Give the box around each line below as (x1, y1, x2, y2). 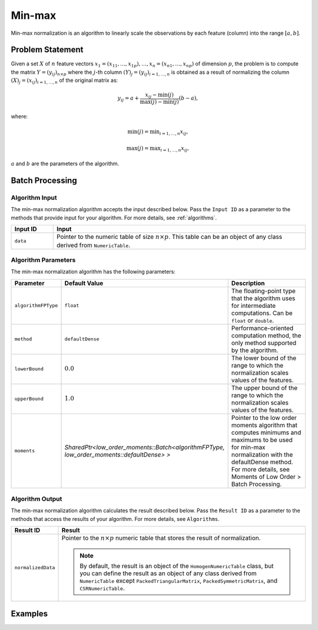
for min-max (231, 443, 266, 451)
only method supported (231, 339, 297, 347)
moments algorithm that (231, 421, 297, 429)
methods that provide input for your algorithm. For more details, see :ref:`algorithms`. (11, 214, 217, 221)
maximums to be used (231, 435, 293, 444)
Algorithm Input (11, 193, 57, 202)
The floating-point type (231, 287, 296, 295)
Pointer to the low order (231, 414, 297, 422)
